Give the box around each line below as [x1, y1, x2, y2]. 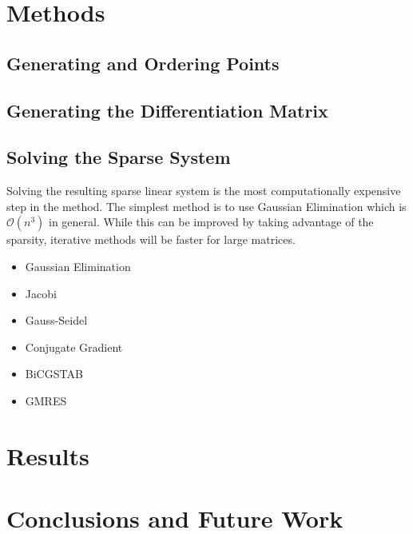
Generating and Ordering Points [6, 50, 280, 75]
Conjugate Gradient [25, 338, 123, 355]
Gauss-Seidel [25, 312, 88, 329]
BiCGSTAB [25, 365, 83, 382]
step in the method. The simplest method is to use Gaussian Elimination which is [6, 197, 407, 214]
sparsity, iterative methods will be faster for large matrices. [6, 231, 296, 248]
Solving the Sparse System [6, 145, 231, 169]
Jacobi [25, 285, 57, 301]
